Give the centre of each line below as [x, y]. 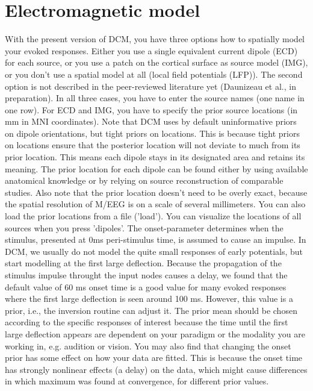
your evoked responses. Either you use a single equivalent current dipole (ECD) [151, 50]
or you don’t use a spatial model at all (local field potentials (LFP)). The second [154, 74]
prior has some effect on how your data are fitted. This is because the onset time [154, 358]
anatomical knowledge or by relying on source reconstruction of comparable [144, 180]
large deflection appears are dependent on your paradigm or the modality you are [155, 333]
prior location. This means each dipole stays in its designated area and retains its [155, 157]
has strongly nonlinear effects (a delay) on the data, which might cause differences [156, 369]
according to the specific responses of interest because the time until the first [147, 322]
